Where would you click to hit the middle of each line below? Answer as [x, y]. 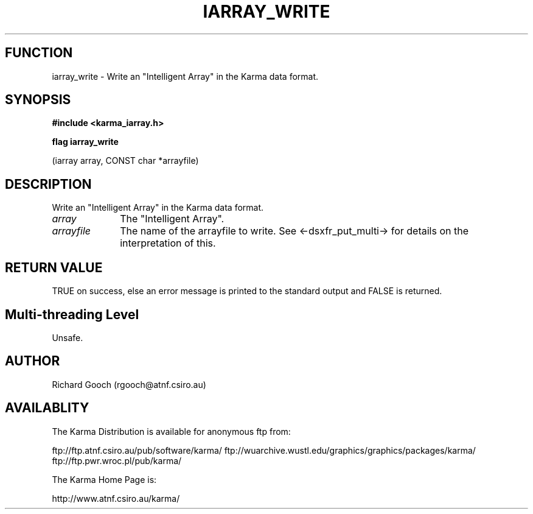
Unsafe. [68, 337]
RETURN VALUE [54, 267]
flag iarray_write [85, 142]
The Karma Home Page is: [104, 479]
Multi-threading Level [72, 314]
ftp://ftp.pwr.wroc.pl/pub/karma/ [117, 460]
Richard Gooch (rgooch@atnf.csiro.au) [129, 384]
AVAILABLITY [47, 408]
